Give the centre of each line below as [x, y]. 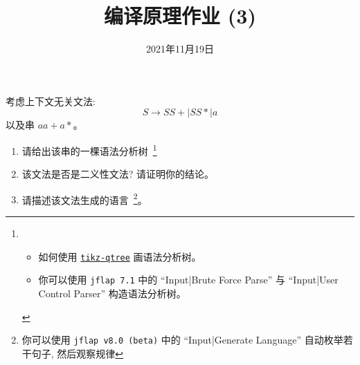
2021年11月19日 [180, 49]
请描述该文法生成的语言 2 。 [84, 198]
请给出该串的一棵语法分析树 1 [89, 149]
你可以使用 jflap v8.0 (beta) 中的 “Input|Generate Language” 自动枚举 [182, 340]
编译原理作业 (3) [180, 16]
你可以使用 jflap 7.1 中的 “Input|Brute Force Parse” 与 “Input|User [188, 280]
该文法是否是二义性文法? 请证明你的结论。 [118, 174]
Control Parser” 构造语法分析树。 [112, 293]
